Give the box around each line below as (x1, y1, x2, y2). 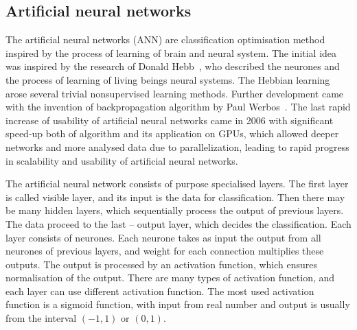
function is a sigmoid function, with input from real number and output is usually (5, 297, 350, 311)
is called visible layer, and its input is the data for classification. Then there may (5, 189, 345, 204)
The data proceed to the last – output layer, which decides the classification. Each (5, 216, 352, 231)
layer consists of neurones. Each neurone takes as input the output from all (5, 230, 321, 244)
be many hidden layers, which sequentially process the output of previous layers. (5, 203, 344, 217)
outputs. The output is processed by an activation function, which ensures (5, 257, 318, 271)
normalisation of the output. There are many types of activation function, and (5, 270, 335, 285)
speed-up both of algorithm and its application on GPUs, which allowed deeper (5, 126, 339, 141)
